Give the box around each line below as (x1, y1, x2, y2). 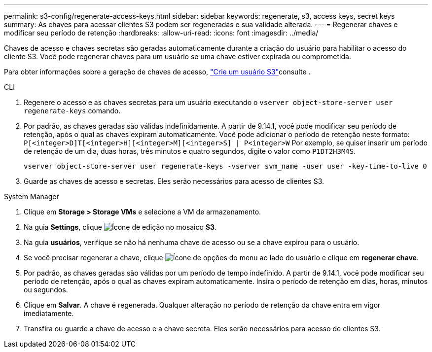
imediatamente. (24, 309, 74, 317)
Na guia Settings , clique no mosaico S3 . (24, 223, 217, 231)
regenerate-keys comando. (24, 106, 121, 115)
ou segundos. (24, 285, 68, 294)
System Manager (4, 192, 59, 201)
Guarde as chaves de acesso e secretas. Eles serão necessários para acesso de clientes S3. (24, 177, 324, 185)
